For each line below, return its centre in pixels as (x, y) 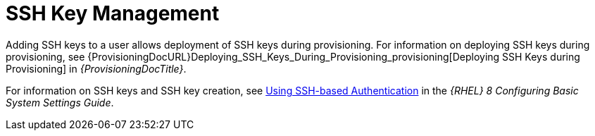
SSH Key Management (113, 13)
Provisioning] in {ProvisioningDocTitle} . (96, 68)
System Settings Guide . (60, 102)
